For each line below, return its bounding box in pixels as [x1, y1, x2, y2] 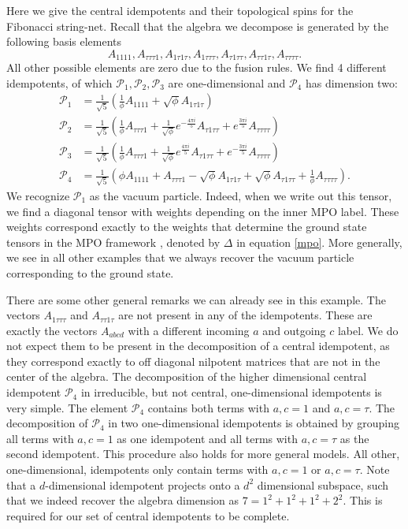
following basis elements [6, 33, 122, 50]
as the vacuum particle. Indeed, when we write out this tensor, [89, 187, 392, 203]
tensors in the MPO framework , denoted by [6, 233, 221, 250]
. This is [343, 492, 383, 509]
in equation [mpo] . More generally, [236, 233, 402, 250]
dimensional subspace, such [257, 476, 389, 493]
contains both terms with [147, 399, 269, 415]
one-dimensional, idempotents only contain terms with [6, 461, 269, 478]
